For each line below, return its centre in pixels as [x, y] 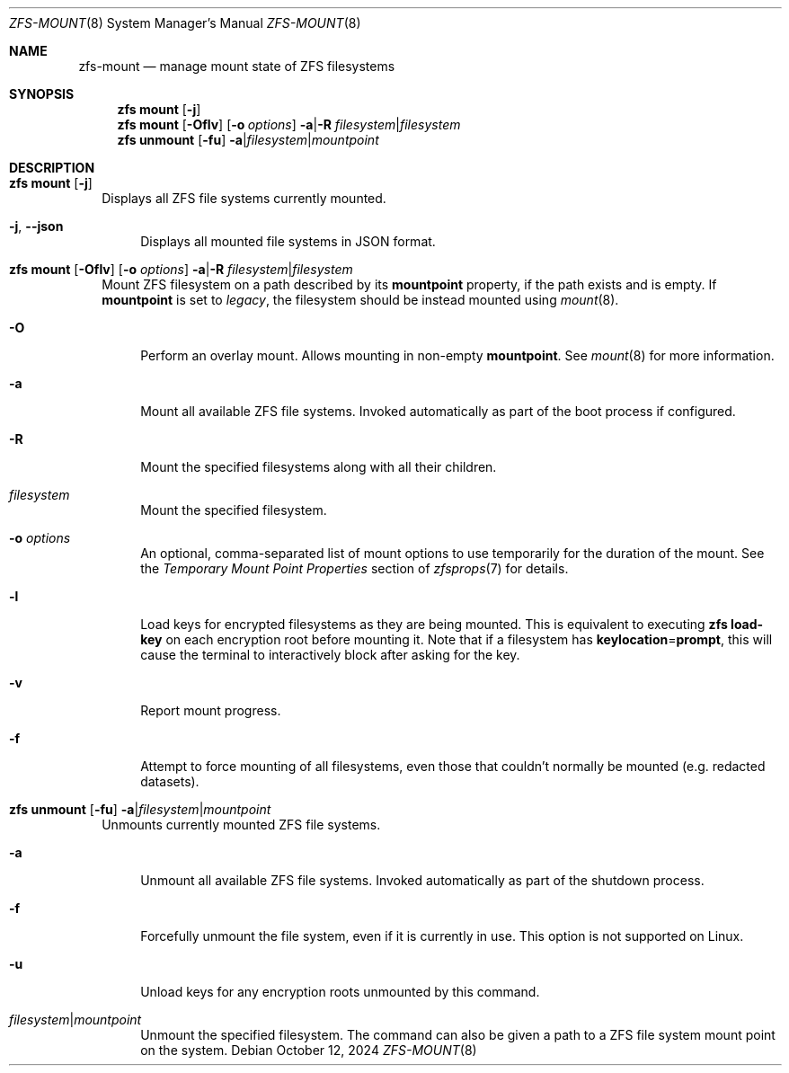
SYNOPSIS [42, 94]
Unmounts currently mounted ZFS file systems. [241, 825]
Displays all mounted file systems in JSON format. [288, 241]
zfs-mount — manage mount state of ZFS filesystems [237, 66]
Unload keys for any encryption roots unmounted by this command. [340, 992]
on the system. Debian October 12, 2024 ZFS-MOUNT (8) [309, 1050]
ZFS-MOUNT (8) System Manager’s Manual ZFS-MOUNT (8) [185, 23]
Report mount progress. [211, 710]
